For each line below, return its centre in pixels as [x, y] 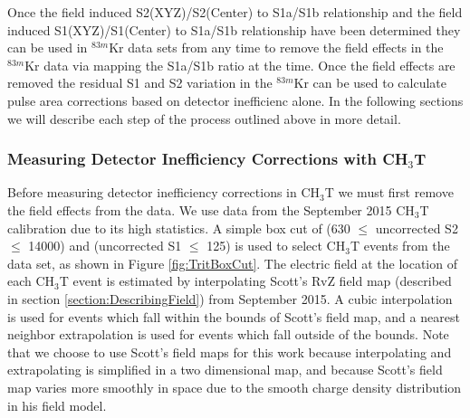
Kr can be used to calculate [370, 83]
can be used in [48, 47]
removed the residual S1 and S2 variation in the [140, 83]
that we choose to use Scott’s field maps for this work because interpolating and [230, 351]
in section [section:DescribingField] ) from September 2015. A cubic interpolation [230, 298]
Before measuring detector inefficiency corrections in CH [164, 192]
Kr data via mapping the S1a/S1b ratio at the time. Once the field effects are [240, 65]
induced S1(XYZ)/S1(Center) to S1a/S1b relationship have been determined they [234, 29]
